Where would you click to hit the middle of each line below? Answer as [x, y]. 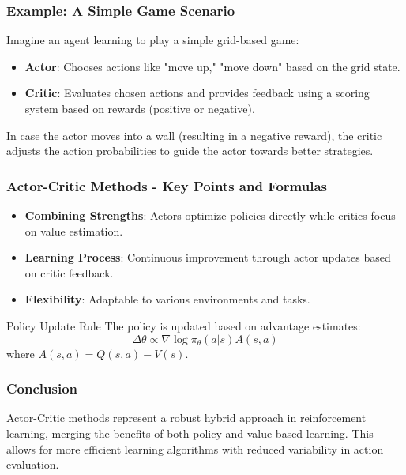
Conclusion [42, 388]
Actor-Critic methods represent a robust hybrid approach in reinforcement [186, 418]
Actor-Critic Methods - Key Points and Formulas [167, 185]
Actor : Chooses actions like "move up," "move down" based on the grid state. [212, 66]
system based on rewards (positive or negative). [140, 108]
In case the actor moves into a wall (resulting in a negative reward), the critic [194, 135]
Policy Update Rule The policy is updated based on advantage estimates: [184, 325]
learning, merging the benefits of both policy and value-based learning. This [190, 433]
